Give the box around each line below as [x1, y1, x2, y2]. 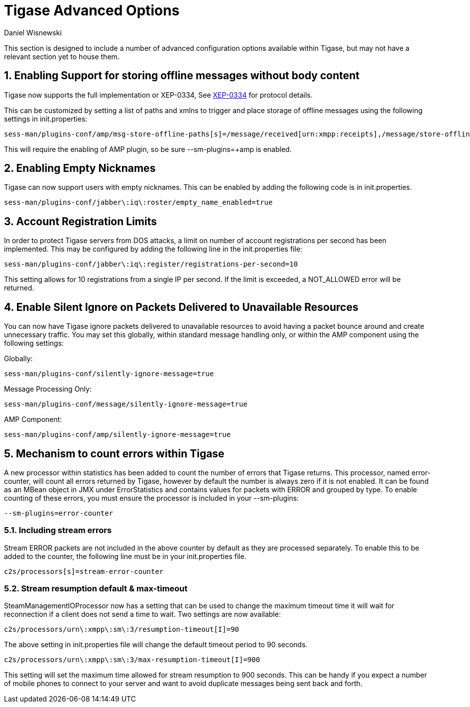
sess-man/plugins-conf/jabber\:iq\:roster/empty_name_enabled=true [4, 198, 273, 207]
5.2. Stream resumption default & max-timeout [4, 583, 188, 594]
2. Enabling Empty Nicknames [4, 162, 156, 175]
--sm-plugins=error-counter [4, 509, 114, 517]
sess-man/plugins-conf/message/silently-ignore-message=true [4, 400, 247, 409]
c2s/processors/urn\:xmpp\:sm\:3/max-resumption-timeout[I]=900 [4, 656, 260, 664]
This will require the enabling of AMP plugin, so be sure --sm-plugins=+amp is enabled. [4, 144, 292, 153]
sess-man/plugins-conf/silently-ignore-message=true [4, 370, 214, 378]
